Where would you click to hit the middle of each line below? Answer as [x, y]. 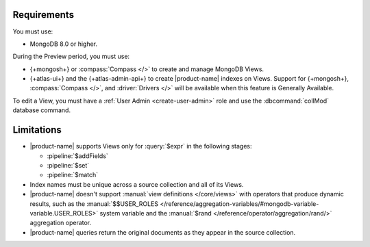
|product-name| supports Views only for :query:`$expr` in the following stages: [141, 146]
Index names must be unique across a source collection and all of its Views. [137, 184]
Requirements [44, 15]
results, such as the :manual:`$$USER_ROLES [94, 204]
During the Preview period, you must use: [71, 56]
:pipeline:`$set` [68, 165]
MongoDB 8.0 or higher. [64, 44]
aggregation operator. [61, 223]
